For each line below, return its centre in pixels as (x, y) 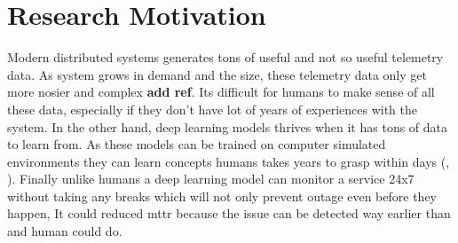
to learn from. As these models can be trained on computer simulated (197, 144)
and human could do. (65, 231)
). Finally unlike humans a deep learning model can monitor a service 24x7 (211, 179)
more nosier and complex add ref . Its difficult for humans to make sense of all (221, 92)
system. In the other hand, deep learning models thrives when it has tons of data (228, 126)
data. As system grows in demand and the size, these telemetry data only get (217, 74)
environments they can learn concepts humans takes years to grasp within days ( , (229, 161)
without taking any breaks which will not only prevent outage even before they (222, 196)
